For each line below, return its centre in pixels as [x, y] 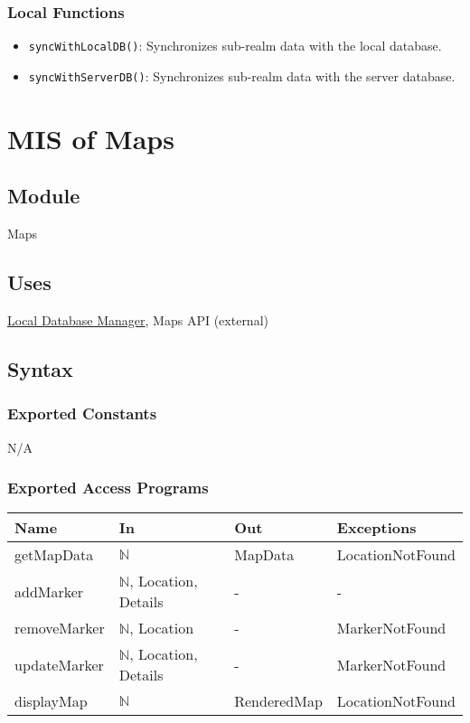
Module [44, 196]
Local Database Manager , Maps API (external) [138, 319]
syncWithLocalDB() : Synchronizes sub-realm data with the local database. [235, 46]
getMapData [54, 555]
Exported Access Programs [108, 488]
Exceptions [376, 528]
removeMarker [60, 628]
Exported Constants [82, 413]
